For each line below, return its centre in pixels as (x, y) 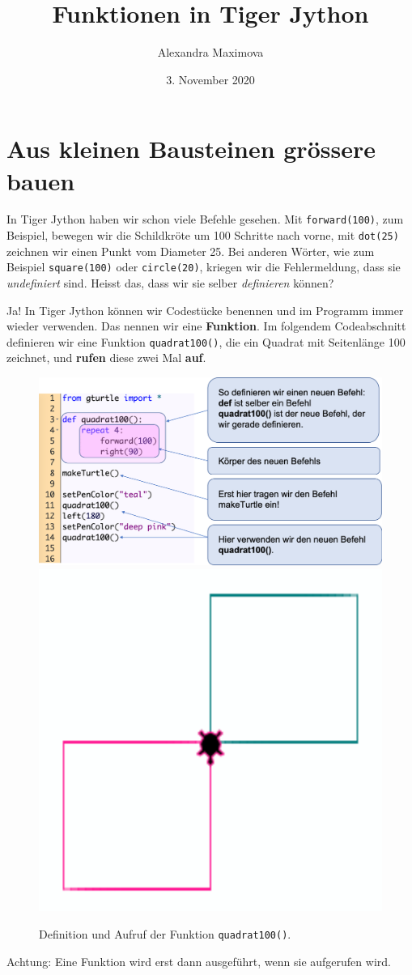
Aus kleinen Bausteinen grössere (191, 149)
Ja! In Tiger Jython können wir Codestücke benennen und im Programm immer (205, 310)
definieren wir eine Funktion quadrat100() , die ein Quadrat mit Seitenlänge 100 (206, 341)
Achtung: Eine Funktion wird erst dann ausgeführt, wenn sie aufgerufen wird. (199, 961)
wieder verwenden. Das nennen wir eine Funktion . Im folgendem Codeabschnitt (206, 326)
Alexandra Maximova (210, 52)
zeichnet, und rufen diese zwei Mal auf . (106, 358)
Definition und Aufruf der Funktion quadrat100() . (165, 933)
